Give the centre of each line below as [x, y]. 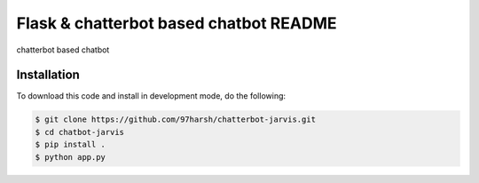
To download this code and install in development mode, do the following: [151, 96]
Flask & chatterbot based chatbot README [177, 23]
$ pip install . [71, 145]
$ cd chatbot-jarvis [79, 132]
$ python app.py [71, 157]
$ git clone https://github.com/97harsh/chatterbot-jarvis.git [176, 119]
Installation [48, 75]
